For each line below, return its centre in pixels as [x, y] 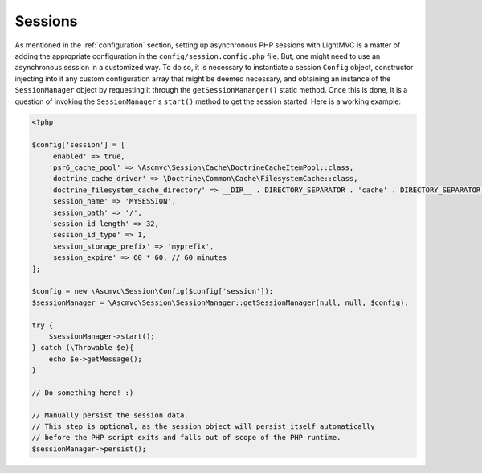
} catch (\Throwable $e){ [83, 348]
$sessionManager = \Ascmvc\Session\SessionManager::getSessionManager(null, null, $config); [220, 302]
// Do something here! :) [83, 393]
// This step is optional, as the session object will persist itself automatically [203, 427]
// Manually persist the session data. [110, 415]
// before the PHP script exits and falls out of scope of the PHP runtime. [186, 438]
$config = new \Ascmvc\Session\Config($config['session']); [153, 291]
